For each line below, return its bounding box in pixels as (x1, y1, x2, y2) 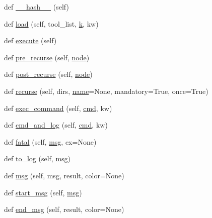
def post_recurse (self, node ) (4, 69, 93, 79)
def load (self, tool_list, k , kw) (4, 18, 99, 29)
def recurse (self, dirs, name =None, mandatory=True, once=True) (4, 85, 208, 96)
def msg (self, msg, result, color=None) (4, 170, 124, 180)
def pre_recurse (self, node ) (4, 52, 90, 62)
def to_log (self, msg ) (4, 153, 71, 164)
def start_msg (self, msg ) (4, 187, 82, 197)
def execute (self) (4, 35, 57, 46)
